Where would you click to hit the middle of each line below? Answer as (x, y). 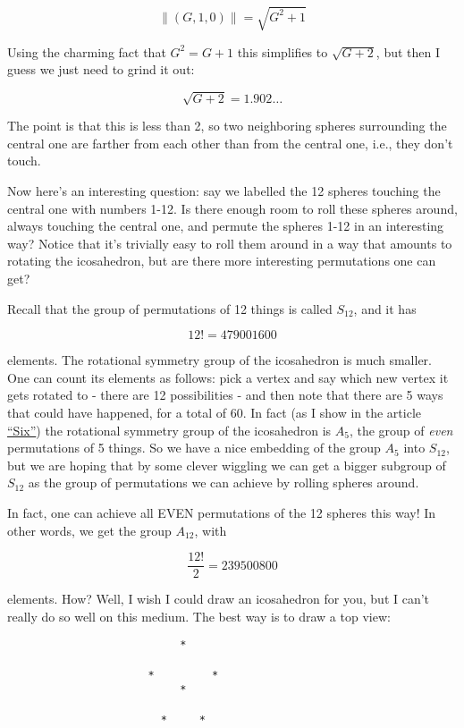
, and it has (385, 308)
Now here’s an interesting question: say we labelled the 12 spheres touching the (224, 191)
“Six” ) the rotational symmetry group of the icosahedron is (169, 430)
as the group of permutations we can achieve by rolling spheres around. (224, 483)
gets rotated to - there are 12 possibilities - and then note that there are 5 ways (225, 395)
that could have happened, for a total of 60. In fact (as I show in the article (215, 412)
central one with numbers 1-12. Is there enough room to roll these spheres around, (232, 208)
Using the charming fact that (87, 51)
